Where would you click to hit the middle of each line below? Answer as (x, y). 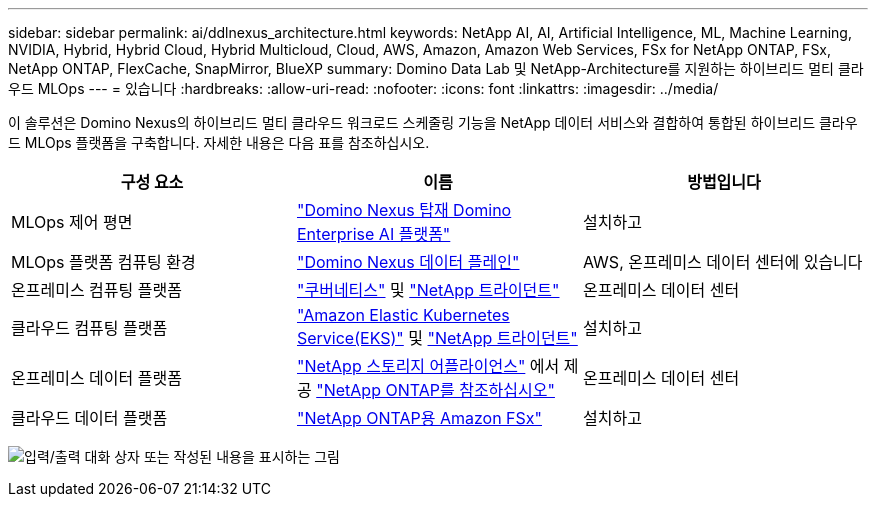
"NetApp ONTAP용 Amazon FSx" (419, 418)
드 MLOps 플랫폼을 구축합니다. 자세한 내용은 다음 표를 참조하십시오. (219, 142)
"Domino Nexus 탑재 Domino (404, 210)
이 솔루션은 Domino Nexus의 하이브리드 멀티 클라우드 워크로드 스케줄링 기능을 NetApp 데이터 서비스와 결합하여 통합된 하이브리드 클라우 (433, 122)
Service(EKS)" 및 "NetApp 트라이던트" (437, 338)
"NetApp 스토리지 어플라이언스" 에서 (428, 366)
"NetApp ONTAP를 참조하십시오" (435, 390)
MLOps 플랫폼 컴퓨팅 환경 (103, 262)
